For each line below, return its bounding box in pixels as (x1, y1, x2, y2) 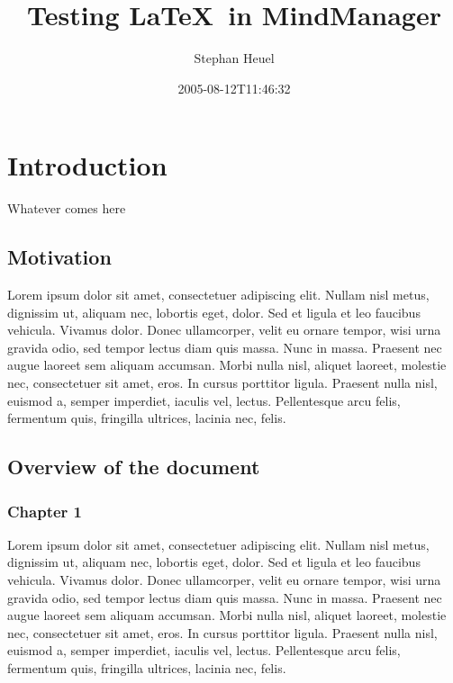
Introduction (7, 147, 168, 184)
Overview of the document (7, 453, 260, 481)
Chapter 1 (7, 499, 83, 522)
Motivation (7, 243, 112, 271)
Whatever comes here (7, 199, 126, 218)
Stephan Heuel (194, 49, 275, 67)
